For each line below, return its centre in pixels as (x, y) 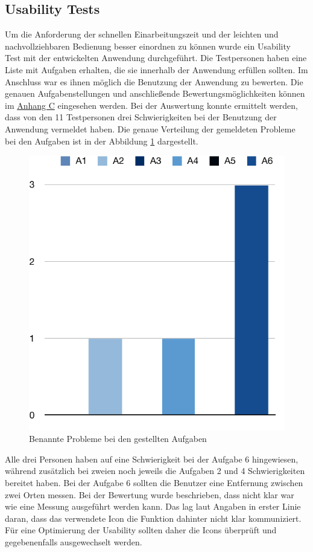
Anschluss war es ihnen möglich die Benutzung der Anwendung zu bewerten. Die (154, 81)
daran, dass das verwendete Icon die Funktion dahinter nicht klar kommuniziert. (153, 518)
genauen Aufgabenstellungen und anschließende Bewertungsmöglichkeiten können (155, 93)
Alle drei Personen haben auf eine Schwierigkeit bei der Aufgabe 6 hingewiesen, (152, 459)
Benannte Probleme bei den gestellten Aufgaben (118, 439)
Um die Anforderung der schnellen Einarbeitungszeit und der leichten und (142, 34)
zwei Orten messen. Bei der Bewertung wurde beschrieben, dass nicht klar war (150, 494)
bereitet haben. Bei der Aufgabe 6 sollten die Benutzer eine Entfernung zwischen (154, 482)
